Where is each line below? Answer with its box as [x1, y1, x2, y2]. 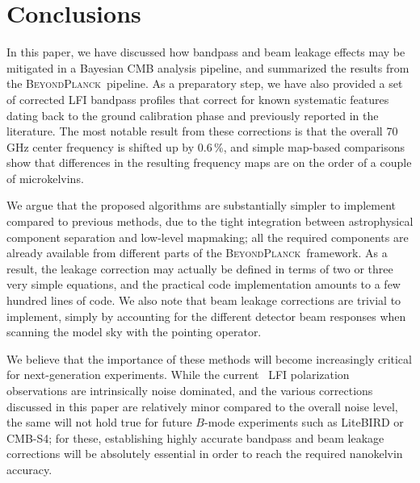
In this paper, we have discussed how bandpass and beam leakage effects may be [6, 44, 405, 60]
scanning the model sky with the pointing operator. [6, 323, 262, 340]
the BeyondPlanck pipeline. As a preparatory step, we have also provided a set [6, 75, 403, 92]
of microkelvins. [6, 169, 84, 186]
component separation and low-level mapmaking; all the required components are [6, 228, 409, 245]
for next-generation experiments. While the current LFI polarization [6, 366, 350, 383]
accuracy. [6, 460, 52, 477]
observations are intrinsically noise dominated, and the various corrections [6, 382, 373, 398]
